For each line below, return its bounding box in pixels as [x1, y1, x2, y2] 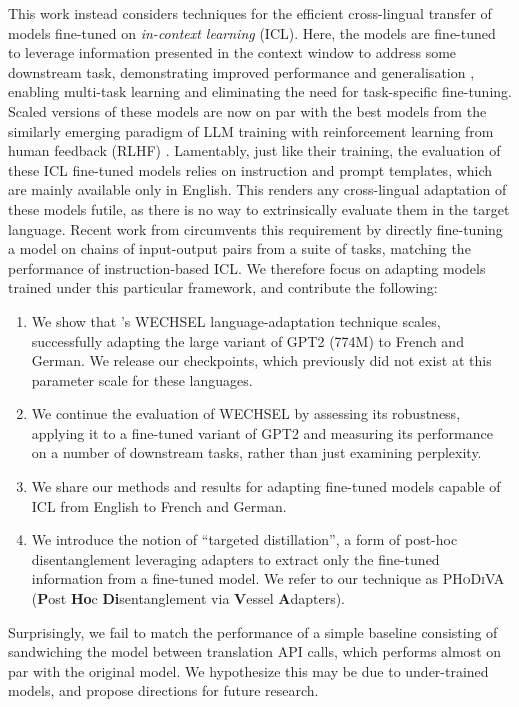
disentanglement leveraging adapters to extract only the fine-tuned [31, 548, 440, 569]
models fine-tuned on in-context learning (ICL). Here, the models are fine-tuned [8, 22, 496, 43]
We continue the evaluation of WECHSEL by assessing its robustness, [31, 403, 461, 424]
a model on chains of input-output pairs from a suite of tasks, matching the [8, 238, 471, 259]
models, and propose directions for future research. [8, 680, 319, 701]
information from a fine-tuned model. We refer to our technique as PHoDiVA [31, 568, 505, 589]
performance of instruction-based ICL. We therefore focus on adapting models [8, 257, 486, 278]
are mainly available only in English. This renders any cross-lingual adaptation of [8, 179, 507, 200]
